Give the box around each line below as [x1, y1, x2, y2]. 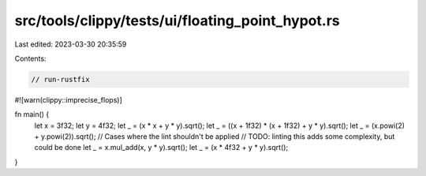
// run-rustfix [31, 75, 90, 84]
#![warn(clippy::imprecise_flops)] [14, 95, 122, 104]
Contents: [14, 54, 47, 63]
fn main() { [14, 110, 50, 119]
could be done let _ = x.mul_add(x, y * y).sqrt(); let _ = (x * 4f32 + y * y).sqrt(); [34, 143, 289, 152]
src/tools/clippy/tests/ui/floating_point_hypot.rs [14, 12, 340, 29]
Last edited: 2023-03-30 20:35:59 [14, 39, 127, 49]
